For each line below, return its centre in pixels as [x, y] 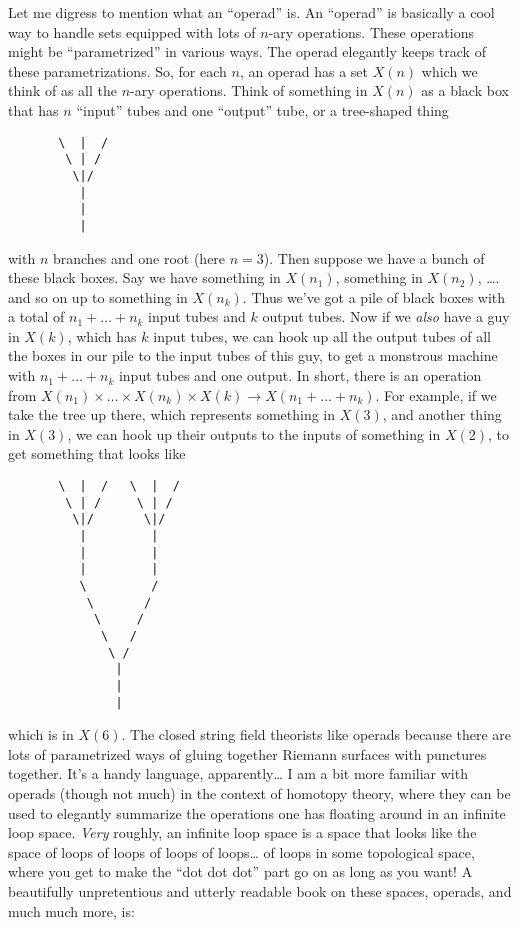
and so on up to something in [98, 296]
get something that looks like [97, 453]
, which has [102, 335]
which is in [41, 734]
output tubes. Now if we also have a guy [386, 316]
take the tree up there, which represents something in [172, 414]
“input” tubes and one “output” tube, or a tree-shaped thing [262, 109]
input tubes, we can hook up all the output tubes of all [322, 335]
